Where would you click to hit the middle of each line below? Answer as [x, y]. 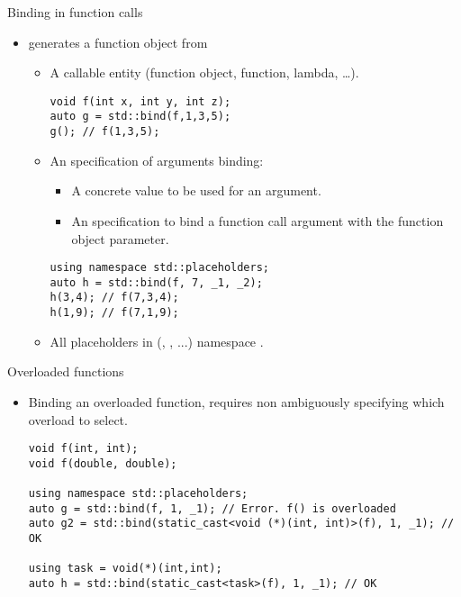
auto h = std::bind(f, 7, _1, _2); [156, 282]
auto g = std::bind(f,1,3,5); [140, 117]
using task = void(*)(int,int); [125, 569]
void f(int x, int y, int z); [140, 101]
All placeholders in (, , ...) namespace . [157, 341]
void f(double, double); [103, 463]
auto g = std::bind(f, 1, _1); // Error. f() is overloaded [212, 508]
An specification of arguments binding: [157, 160]
